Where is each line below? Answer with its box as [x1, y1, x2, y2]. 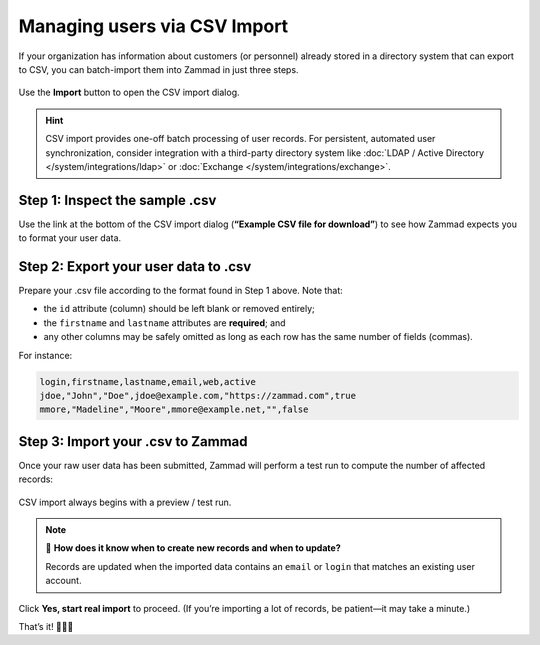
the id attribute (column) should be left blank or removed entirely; [43, 303, 315, 315]
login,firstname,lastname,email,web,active [39, 376, 257, 387]
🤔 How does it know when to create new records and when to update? [45, 542, 341, 554]
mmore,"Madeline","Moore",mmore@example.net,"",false [39, 404, 309, 415]
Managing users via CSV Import [18, 15, 289, 37]
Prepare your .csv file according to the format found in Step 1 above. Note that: [18, 285, 344, 297]
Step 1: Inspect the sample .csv [18, 191, 217, 209]
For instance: [18, 349, 73, 361]
